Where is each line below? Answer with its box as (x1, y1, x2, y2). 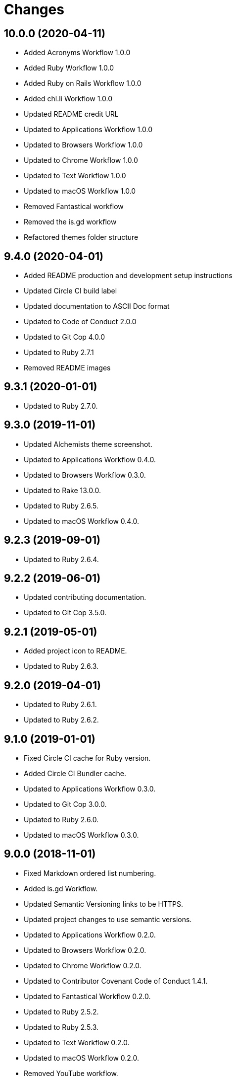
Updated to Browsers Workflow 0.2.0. (24, 945, 146, 954)
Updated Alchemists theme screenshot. (24, 439, 152, 448)
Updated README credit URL (24, 110, 119, 119)
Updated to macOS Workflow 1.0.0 (24, 187, 136, 196)
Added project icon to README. (24, 647, 127, 655)
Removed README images (24, 363, 111, 372)
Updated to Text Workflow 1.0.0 (24, 171, 126, 180)
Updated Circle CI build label (24, 287, 117, 295)
